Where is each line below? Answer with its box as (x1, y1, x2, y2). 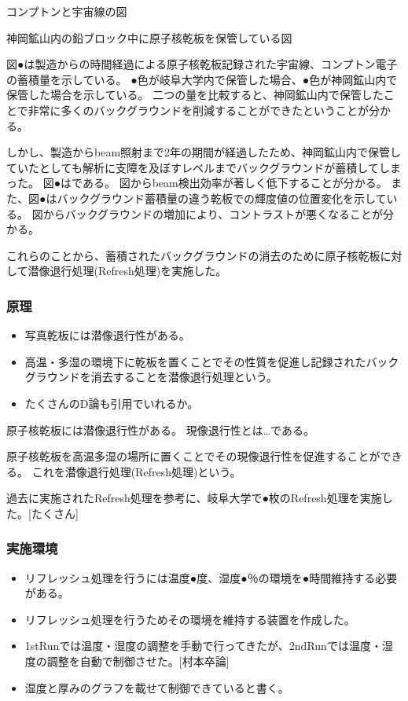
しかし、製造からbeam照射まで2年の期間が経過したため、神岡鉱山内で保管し (6, 144, 402, 160)
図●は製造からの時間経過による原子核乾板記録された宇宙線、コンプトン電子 (6, 56, 398, 72)
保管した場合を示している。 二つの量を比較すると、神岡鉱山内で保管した (6, 86, 384, 103)
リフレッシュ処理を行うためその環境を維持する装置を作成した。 (24, 611, 355, 627)
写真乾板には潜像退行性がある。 (24, 327, 190, 343)
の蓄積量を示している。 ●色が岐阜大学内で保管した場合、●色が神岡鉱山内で (6, 71, 398, 87)
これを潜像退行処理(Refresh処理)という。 (31, 463, 241, 479)
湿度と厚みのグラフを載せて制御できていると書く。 (24, 679, 289, 695)
